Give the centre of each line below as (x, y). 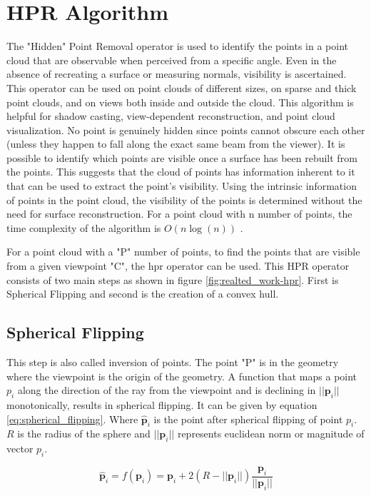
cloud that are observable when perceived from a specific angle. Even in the (172, 60)
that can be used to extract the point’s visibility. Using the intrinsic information (182, 186)
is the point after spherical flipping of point (248, 419)
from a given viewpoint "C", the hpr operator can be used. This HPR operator (178, 266)
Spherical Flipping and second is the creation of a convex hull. (143, 294)
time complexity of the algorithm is (84, 227)
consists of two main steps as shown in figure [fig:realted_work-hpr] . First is (173, 279)
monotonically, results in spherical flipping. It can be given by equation (162, 405)
